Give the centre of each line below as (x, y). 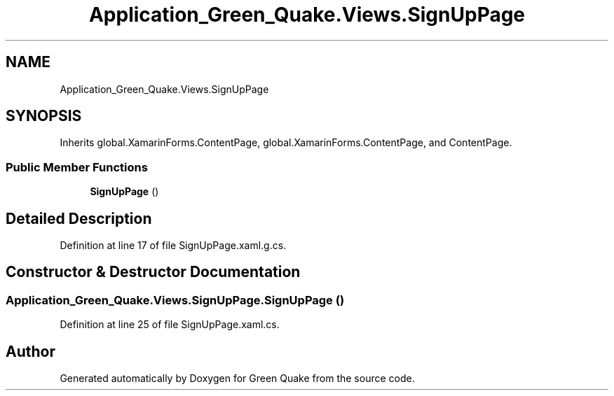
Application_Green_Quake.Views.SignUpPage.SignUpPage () (175, 300)
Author (30, 351)
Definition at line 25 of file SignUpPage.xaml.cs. (170, 325)
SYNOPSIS (44, 116)
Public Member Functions (77, 167)
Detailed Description (79, 218)
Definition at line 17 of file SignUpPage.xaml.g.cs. (173, 246)
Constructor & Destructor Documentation (153, 272)
